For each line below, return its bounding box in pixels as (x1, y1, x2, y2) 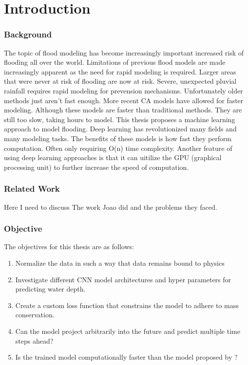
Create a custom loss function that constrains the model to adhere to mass (15, 300, 239, 310)
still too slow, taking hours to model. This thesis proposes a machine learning (4, 114, 235, 124)
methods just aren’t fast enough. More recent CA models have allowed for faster (4, 95, 244, 105)
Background (4, 28, 52, 40)
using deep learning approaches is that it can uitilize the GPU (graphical (4, 152, 222, 163)
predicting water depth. (15, 284, 86, 294)
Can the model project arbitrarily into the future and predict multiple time (15, 326, 240, 336)
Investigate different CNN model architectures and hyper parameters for (15, 274, 231, 284)
